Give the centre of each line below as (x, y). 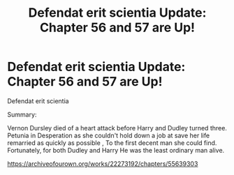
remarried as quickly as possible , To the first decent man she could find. (112, 143)
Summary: (22, 114)
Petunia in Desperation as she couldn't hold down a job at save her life (109, 135)
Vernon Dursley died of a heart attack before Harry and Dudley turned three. (117, 128)
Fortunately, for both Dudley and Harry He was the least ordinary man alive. (116, 150)
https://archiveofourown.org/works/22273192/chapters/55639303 (103, 163)
